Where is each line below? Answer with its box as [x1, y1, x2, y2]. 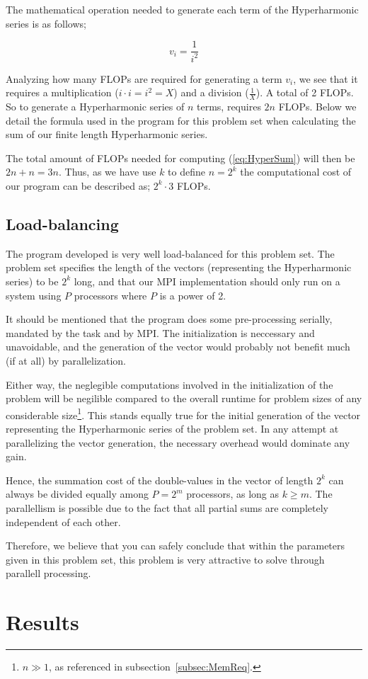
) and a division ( [173, 85, 249, 100]
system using [6, 287, 62, 302]
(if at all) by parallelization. [6, 353, 127, 367]
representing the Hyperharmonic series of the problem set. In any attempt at [6, 421, 339, 435]
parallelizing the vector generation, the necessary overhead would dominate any [6, 435, 350, 450]
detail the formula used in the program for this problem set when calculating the [6, 113, 356, 127]
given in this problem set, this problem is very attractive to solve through [6, 552, 325, 566]
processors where [74, 287, 147, 302]
